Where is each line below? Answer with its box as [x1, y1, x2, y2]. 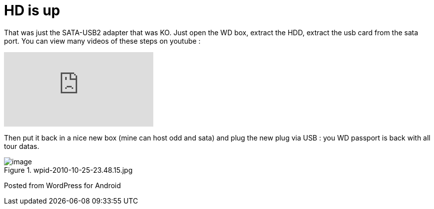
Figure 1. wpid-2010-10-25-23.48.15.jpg [4, 165, 133, 174]
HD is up [4, 2, 60, 19]
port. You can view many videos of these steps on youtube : [4, 36, 201, 45]
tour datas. [4, 141, 39, 150]
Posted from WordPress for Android [4, 181, 121, 190]
